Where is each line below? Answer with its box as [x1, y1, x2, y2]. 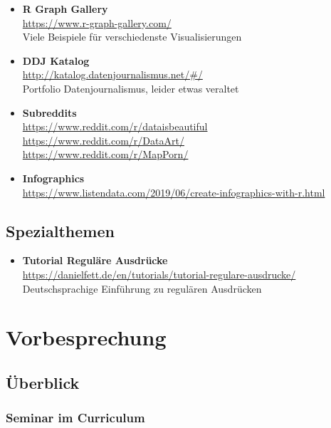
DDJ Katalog [22, 53, 90, 68]
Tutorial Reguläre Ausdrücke [22, 253, 168, 268]
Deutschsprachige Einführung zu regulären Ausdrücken [22, 281, 262, 296]
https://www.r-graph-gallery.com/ [22, 15, 172, 30]
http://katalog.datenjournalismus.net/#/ [22, 67, 203, 82]
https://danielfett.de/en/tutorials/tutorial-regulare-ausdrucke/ [22, 266, 296, 281]
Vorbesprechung [6, 323, 167, 352]
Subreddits [22, 105, 77, 120]
